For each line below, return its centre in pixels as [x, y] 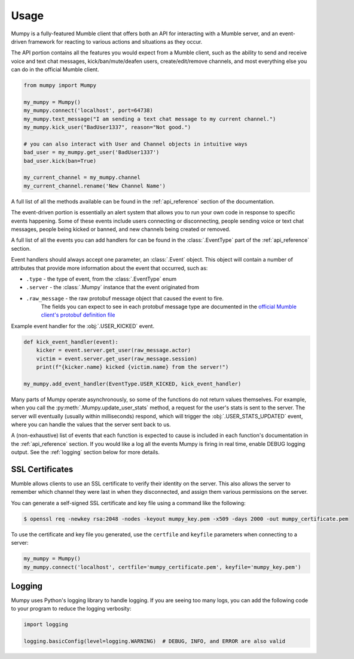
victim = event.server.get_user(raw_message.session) [117, 359]
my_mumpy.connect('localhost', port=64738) [89, 110]
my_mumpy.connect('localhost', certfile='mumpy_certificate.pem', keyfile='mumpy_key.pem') [162, 567]
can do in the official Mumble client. [55, 69]
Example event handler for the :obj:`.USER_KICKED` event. [83, 326]
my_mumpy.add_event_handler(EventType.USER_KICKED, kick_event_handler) [132, 384]
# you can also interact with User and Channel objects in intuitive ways [136, 144]
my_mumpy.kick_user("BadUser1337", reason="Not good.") [107, 127]
